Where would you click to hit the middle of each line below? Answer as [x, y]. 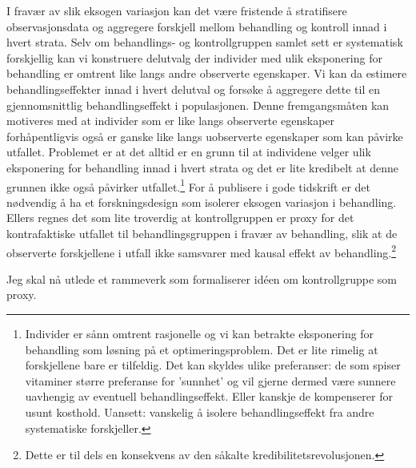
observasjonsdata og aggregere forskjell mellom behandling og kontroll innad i [197, 26]
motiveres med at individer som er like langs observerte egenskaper [171, 121]
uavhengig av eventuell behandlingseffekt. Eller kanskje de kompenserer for [209, 396]
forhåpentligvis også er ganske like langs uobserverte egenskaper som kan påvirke [205, 136]
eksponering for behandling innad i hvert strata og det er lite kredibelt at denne [203, 167]
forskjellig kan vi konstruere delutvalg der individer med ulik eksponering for [194, 57]
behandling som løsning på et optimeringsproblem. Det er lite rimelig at [202, 349]
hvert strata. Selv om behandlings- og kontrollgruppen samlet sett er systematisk [205, 42]
